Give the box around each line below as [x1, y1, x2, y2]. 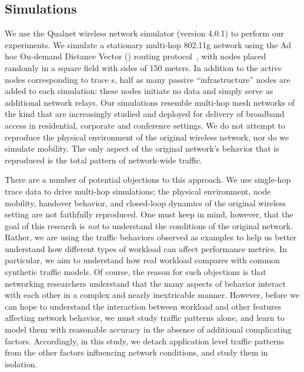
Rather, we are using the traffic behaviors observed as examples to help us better [5, 231, 297, 243]
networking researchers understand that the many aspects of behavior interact [5, 277, 286, 289]
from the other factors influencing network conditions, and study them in [5, 346, 268, 358]
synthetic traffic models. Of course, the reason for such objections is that [5, 266, 266, 278]
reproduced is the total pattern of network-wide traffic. [5, 153, 202, 166]
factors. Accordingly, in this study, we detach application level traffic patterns [5, 334, 285, 347]
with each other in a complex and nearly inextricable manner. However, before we [5, 289, 300, 301]
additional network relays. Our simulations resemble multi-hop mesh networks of [5, 96, 295, 108]
